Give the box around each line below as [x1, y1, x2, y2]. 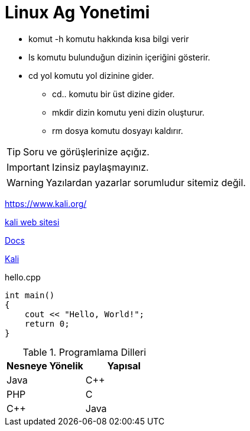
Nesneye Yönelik [7, 359, 83, 372]
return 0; [24, 318, 70, 328]
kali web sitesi [5, 216, 60, 227]
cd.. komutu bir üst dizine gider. [52, 88, 175, 99]
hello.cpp [5, 272, 41, 282]
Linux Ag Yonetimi [5, 2, 150, 23]
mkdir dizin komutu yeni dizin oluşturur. [52, 107, 205, 117]
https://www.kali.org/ [5, 198, 87, 209]
